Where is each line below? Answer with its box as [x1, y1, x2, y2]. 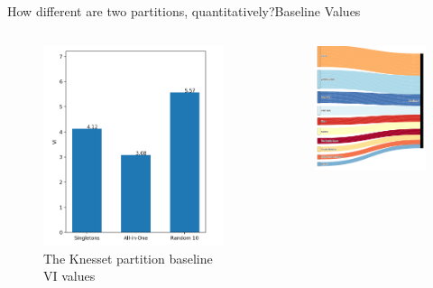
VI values [43, 266, 96, 285]
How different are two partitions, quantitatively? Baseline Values [7, 2, 361, 20]
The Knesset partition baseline [43, 248, 213, 267]
